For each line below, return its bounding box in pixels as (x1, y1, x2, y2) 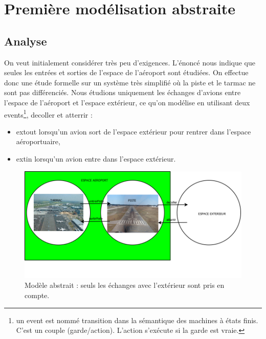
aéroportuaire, (16, 136, 60, 147)
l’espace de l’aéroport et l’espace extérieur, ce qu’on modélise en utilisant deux (4, 97, 250, 107)
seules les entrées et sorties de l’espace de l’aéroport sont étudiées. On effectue (4, 67, 249, 78)
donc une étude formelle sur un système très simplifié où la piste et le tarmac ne (4, 77, 256, 87)
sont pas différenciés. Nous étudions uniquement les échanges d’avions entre (4, 87, 241, 98)
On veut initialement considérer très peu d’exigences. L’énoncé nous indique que (4, 57, 256, 67)
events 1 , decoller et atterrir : (4, 107, 93, 120)
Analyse (4, 33, 47, 49)
